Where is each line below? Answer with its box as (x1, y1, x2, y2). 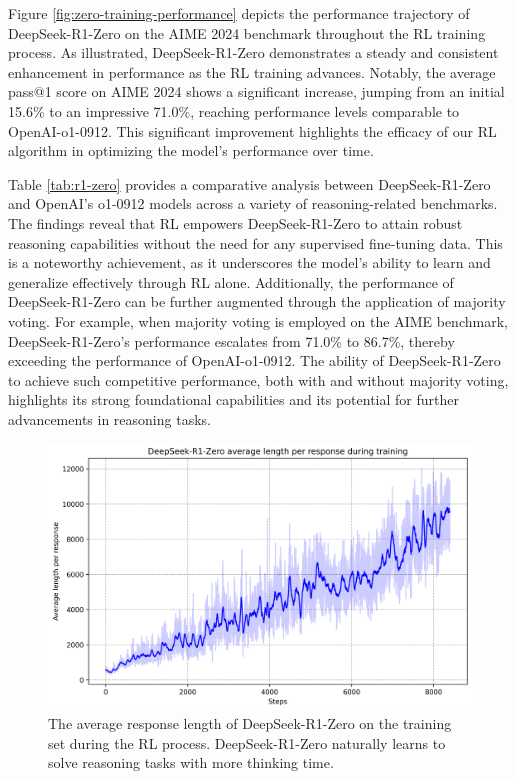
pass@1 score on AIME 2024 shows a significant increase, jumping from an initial (8, 81, 505, 102)
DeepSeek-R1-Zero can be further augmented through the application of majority (8, 291, 506, 312)
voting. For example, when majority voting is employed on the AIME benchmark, (8, 310, 508, 331)
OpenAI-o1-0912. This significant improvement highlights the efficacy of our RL (8, 120, 497, 141)
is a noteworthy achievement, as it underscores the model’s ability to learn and (8, 252, 491, 273)
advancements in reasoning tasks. (8, 408, 211, 429)
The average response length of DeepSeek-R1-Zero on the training (48, 713, 452, 734)
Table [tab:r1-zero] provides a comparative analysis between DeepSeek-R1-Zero (8, 173, 491, 194)
